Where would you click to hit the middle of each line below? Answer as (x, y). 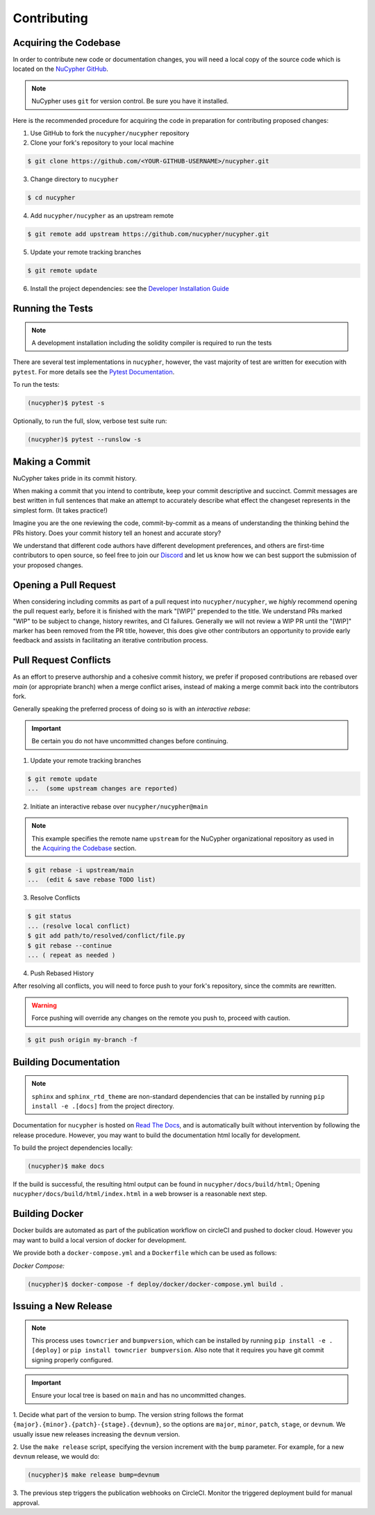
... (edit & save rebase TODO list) (92, 880)
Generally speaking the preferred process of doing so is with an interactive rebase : (132, 709)
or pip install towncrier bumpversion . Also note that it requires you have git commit (193, 1350)
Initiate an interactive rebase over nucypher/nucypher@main (119, 806)
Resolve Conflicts (55, 898)
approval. (26, 1502)
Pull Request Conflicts (62, 660)
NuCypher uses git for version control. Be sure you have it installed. (130, 101)
